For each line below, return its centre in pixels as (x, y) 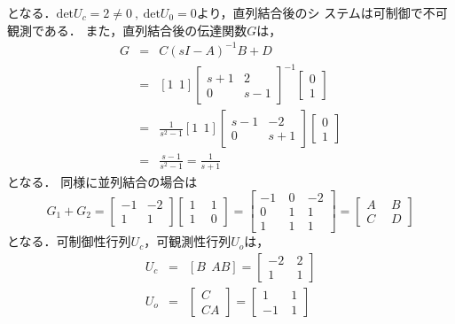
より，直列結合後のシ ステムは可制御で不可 (322, 12)
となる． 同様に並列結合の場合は (102, 181)
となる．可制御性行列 (69, 241)
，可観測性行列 (188, 241)
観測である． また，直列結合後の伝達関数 (127, 30)
